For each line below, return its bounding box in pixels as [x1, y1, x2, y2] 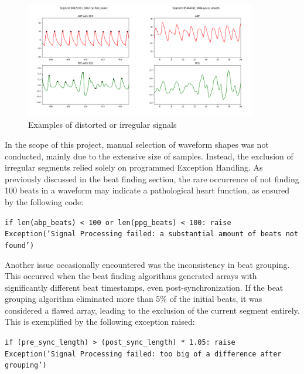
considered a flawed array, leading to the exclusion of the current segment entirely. [5, 304, 300, 316]
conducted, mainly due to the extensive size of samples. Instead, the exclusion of [5, 149, 293, 162]
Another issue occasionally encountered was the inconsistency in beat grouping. [5, 258, 290, 270]
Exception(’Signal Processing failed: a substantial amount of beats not [5, 230, 299, 239]
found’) [5, 241, 35, 250]
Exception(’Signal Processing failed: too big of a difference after [5, 349, 282, 358]
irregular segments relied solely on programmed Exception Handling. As [5, 161, 263, 174]
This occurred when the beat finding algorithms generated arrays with [5, 270, 257, 282]
